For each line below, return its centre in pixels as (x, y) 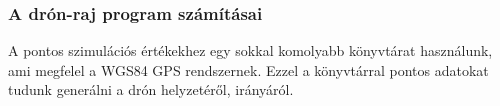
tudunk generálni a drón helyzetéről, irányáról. (151, 89)
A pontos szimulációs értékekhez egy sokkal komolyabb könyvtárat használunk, (250, 50)
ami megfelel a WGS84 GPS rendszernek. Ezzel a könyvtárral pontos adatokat (248, 69)
